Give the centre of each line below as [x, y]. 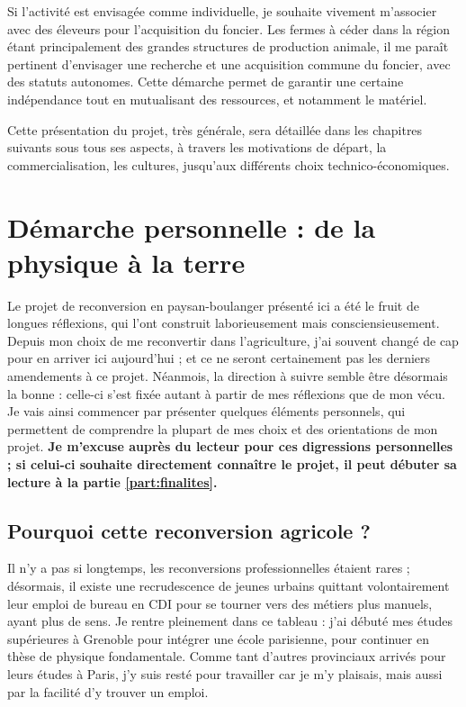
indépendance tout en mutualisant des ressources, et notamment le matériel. [217, 99]
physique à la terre [126, 262]
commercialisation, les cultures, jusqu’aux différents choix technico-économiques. [229, 164]
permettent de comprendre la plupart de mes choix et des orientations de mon [223, 428]
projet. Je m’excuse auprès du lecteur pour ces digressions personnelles [230, 446]
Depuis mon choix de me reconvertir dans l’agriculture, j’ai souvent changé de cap [233, 340]
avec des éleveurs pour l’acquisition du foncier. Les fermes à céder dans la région [229, 28]
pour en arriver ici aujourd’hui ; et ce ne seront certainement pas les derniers [219, 358]
